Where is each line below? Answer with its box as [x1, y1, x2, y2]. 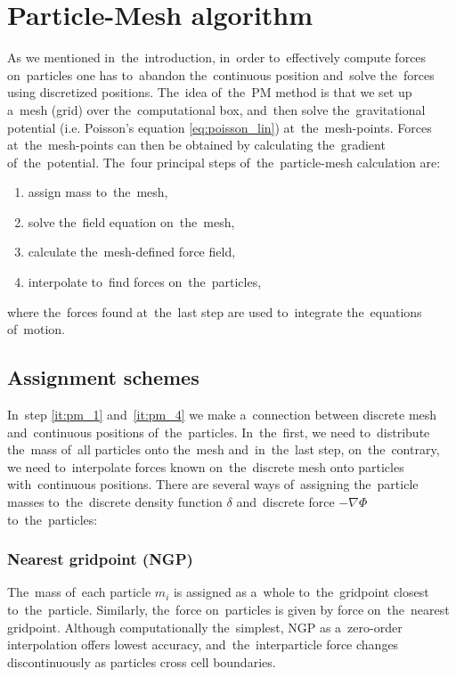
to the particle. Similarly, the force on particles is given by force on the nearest [7, 600, 450, 619]
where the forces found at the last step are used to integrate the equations [7, 302, 422, 321]
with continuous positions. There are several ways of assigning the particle [7, 475, 419, 493]
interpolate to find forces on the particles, [28, 273, 262, 291]
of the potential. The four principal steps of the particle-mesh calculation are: [7, 152, 441, 171]
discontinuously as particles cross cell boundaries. [7, 652, 276, 671]
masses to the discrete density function [7, 493, 223, 511]
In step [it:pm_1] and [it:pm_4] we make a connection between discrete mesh [7, 405, 437, 424]
